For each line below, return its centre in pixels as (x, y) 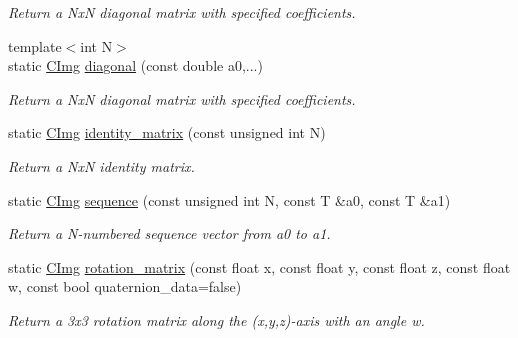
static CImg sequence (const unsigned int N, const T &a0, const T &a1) (229, 199)
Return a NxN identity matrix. (101, 165)
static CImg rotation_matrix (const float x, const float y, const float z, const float (259, 266)
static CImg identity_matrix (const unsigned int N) (167, 132)
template (35, 45)
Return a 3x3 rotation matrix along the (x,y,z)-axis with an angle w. (216, 319)
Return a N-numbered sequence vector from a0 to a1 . (169, 233)
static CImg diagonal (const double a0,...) (135, 65)
